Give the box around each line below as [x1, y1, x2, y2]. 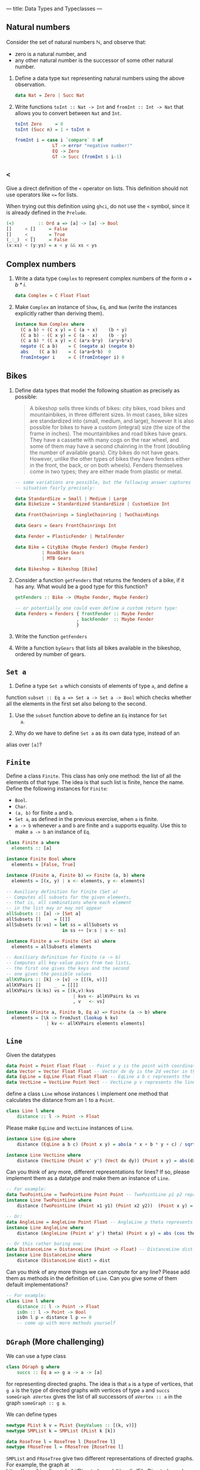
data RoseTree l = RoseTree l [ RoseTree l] [6, 1438, 116, 1444]
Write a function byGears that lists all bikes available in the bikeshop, [14, 644, 182, 651]
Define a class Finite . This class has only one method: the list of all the [6, 772, 182, 779]
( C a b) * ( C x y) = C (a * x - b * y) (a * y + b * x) [20, 338, 133, 344]
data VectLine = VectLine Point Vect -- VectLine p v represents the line [6, 1079, 196, 1085]
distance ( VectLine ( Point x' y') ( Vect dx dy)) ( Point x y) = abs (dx [17, 1157, 196, 1163]
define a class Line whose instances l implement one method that [6, 1090, 168, 1097]
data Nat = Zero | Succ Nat [14, 92, 85, 98]
